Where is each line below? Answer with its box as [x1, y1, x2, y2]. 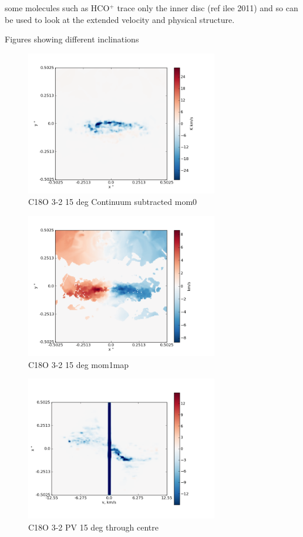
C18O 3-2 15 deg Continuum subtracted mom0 [28, 195, 197, 208]
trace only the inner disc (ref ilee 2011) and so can [117, 2, 298, 14]
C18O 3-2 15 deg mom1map [28, 358, 129, 370]
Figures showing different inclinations [5, 33, 139, 45]
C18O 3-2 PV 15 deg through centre [28, 521, 159, 533]
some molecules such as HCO [5, 2, 110, 14]
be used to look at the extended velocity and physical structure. [5, 13, 235, 25]
